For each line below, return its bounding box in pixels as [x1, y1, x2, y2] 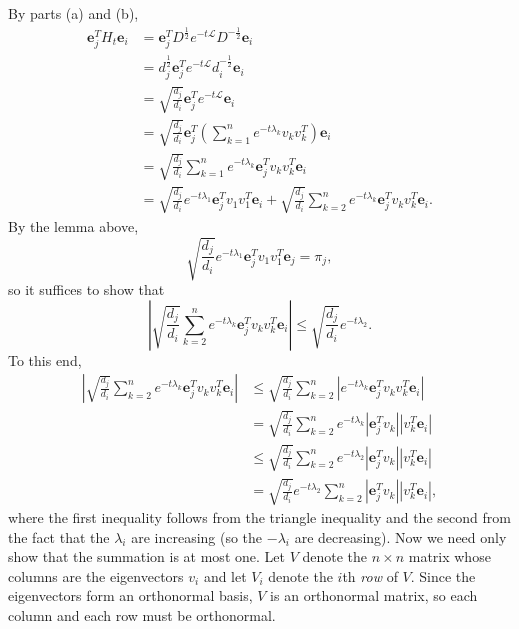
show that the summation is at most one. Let [8, 546, 285, 567]
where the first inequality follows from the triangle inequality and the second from [8, 507, 511, 528]
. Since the [410, 565, 476, 586]
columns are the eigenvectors [8, 565, 184, 586]
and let [203, 565, 247, 586]
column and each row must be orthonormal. [8, 605, 276, 626]
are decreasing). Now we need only [294, 526, 507, 547]
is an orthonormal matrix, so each [270, 585, 478, 606]
